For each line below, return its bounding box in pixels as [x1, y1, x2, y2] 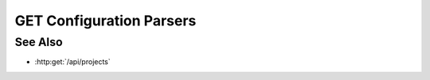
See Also [14, 35, 63, 49]
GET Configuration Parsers [14, 12, 197, 29]
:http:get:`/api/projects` [34, 57, 111, 67]
